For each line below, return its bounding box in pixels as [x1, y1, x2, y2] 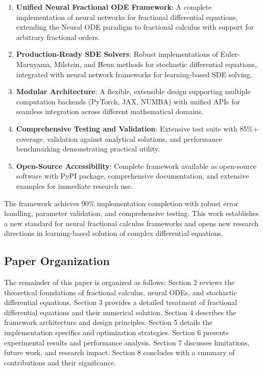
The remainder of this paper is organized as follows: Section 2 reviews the [4, 277, 235, 288]
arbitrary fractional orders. [16, 31, 100, 42]
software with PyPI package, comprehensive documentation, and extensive [16, 170, 249, 181]
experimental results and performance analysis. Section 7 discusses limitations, [4, 337, 250, 347]
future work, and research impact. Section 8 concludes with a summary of [4, 347, 235, 358]
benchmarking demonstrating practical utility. [16, 143, 160, 154]
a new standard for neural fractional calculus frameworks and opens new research [4, 217, 259, 228]
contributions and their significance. [4, 357, 116, 367]
